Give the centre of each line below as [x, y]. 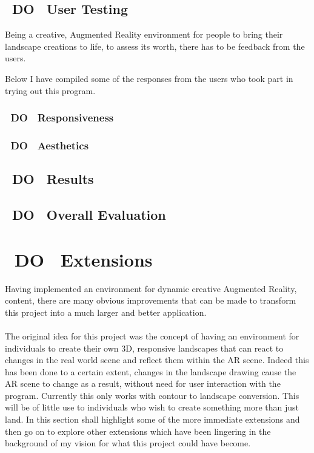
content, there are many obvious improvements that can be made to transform [151, 300]
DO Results [53, 179]
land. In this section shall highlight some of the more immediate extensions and [152, 419]
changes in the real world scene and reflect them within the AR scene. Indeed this [157, 360]
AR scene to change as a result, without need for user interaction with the [143, 383]
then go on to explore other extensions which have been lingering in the [138, 431]
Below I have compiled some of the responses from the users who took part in [149, 78]
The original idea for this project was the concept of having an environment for [152, 335]
